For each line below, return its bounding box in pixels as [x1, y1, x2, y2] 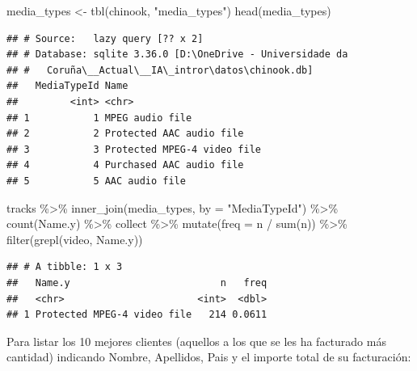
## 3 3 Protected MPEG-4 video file [6, 143, 261, 155]
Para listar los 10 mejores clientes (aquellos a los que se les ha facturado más [6, 332, 386, 349]
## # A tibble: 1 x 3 [6, 261, 123, 273]
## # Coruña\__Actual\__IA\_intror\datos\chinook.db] [6, 64, 314, 76]
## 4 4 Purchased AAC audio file [6, 159, 244, 171]
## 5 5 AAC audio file [6, 175, 186, 187]
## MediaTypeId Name [6, 80, 128, 92]
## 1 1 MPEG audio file [6, 112, 192, 124]
